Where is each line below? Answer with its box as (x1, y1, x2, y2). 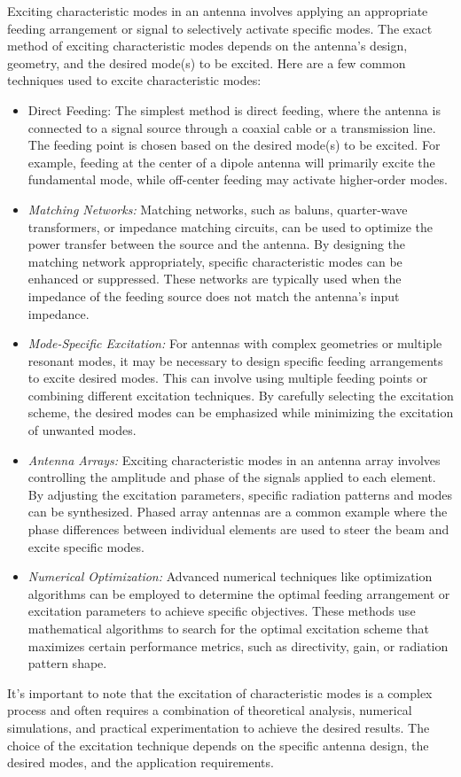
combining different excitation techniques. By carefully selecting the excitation (27, 385, 454, 404)
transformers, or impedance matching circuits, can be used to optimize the (27, 217, 434, 236)
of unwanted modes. (27, 421, 137, 439)
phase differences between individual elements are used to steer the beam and (27, 520, 449, 539)
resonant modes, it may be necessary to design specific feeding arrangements (27, 351, 443, 369)
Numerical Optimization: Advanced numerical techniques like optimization (27, 567, 433, 586)
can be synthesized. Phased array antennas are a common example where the (27, 502, 448, 521)
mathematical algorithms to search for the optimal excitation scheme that (27, 619, 429, 637)
